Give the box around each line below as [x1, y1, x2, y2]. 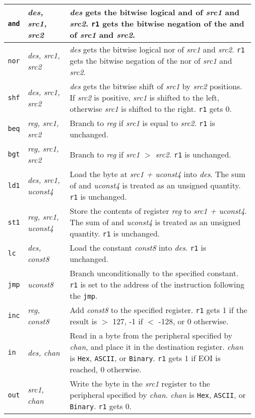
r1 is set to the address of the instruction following [70, 279, 245, 290]
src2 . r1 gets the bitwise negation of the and [70, 18, 244, 29]
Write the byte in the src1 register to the [70, 378, 210, 389]
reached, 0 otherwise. [70, 364, 142, 375]
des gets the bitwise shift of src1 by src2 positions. [70, 80, 242, 92]
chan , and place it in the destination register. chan [70, 341, 243, 352]
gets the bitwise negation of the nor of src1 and [70, 55, 232, 66]
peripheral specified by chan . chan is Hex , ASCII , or [70, 389, 246, 400]
